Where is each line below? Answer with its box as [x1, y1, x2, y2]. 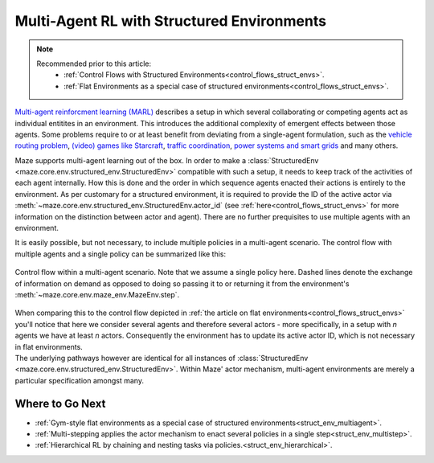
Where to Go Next [14, 396, 106, 410]
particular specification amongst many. [14, 375, 145, 385]
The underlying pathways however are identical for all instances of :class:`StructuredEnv [14, 353, 309, 363]
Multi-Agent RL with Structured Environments [14, 12, 327, 30]
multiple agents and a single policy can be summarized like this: [14, 249, 227, 259]
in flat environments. [14, 342, 84, 351]
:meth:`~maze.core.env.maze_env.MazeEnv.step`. [14, 289, 180, 299]
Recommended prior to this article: [36, 59, 152, 68]
